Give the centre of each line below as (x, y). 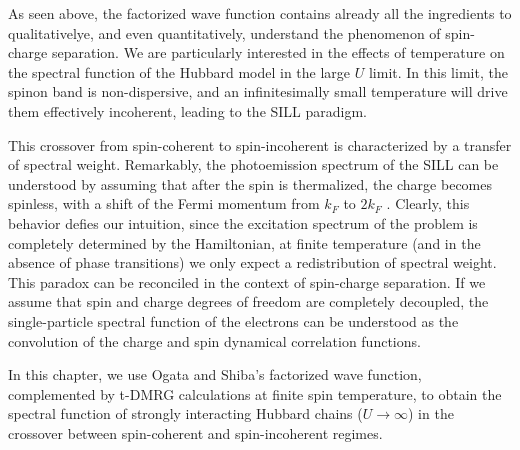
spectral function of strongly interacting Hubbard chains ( (185, 413)
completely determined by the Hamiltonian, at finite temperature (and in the (244, 242)
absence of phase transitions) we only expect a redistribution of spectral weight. (252, 262)
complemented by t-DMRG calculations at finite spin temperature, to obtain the (255, 393)
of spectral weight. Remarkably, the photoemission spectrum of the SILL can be (253, 164)
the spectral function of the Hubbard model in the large (179, 71)
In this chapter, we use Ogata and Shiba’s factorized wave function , (215, 374)
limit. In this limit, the (438, 71)
